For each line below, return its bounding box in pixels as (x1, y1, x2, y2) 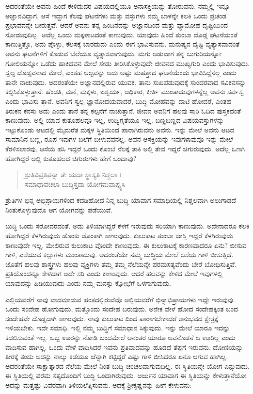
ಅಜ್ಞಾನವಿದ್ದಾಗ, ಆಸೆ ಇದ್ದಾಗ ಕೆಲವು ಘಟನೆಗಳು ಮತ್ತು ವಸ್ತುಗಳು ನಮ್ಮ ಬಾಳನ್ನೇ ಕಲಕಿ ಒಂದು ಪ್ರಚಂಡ (5, 10, 227, 20)
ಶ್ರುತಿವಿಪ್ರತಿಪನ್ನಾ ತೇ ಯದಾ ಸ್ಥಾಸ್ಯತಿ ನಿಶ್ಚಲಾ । (24, 169, 122, 180)
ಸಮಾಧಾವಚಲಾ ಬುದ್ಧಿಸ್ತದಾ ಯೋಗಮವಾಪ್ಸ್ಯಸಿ (24, 179, 126, 189)
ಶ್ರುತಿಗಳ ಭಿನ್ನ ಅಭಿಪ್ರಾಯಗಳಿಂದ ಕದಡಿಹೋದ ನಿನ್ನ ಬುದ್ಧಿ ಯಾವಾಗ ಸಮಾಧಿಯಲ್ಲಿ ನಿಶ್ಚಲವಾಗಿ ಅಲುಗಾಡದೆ (5, 195, 237, 205)
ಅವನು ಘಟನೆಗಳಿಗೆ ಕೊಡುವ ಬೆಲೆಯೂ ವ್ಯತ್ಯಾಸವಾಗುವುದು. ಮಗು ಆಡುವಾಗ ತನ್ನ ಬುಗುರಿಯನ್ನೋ (5, 48, 221, 58)
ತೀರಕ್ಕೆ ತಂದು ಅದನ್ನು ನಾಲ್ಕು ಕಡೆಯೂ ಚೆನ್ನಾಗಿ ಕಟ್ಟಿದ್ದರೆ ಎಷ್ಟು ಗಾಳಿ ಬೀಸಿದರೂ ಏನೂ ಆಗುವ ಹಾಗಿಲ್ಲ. (5, 351, 228, 361)
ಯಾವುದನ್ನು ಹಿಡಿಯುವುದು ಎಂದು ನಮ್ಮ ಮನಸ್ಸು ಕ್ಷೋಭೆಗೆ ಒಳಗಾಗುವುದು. (5, 278, 171, 288)
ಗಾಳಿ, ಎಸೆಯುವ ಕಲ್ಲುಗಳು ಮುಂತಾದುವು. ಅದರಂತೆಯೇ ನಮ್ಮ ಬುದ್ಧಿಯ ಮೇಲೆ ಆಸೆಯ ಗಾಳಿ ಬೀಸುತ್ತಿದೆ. (5, 249, 234, 260)
